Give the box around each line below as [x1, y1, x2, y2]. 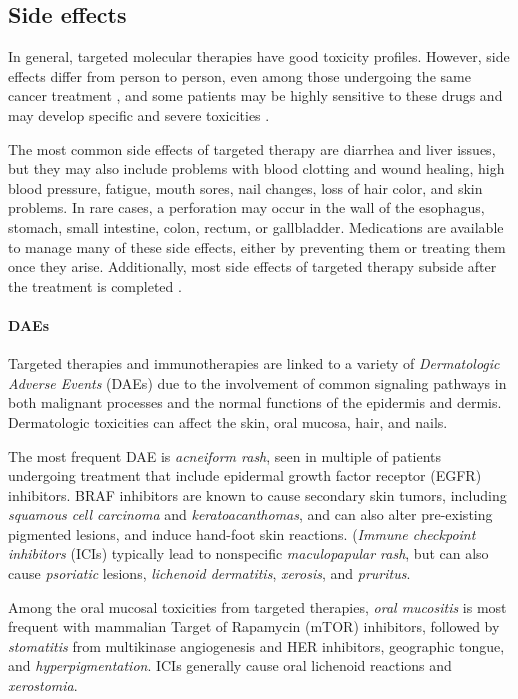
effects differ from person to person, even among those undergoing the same [8, 65, 471, 86]
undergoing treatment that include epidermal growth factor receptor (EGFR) [8, 465, 482, 486]
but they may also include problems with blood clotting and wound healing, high [8, 158, 505, 179]
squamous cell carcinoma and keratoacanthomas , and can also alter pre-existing [8, 504, 493, 525]
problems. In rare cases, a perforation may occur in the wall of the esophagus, [8, 197, 485, 218]
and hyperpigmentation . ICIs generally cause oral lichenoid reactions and [8, 655, 452, 676]
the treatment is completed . [8, 275, 182, 296]
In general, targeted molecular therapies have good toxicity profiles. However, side [8, 46, 510, 67]
